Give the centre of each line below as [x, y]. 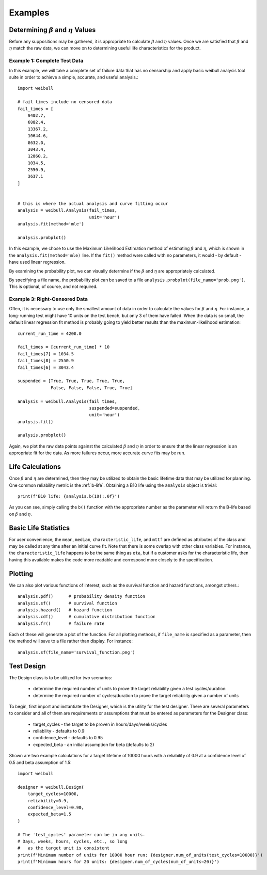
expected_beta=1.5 [49, 814]
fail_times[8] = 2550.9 [46, 361]
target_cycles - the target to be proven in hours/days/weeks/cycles [100, 724]
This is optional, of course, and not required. [53, 286]
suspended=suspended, [115, 408]
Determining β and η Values [52, 30]
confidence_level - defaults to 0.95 [68, 738]
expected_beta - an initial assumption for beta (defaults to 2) [94, 745]
